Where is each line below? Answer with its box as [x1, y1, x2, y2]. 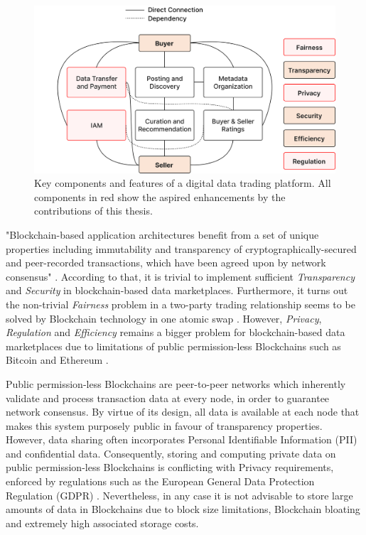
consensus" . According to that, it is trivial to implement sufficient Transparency [6, 269, 355, 283]
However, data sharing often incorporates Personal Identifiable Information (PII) [6, 432, 357, 447]
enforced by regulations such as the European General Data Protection [6, 474, 315, 489]
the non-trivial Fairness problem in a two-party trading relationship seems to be [6, 296, 355, 311]
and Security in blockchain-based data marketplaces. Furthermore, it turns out [6, 283, 348, 298]
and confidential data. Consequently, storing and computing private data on [6, 445, 336, 460]
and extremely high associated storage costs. [6, 515, 199, 530]
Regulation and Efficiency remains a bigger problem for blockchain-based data [6, 325, 345, 340]
